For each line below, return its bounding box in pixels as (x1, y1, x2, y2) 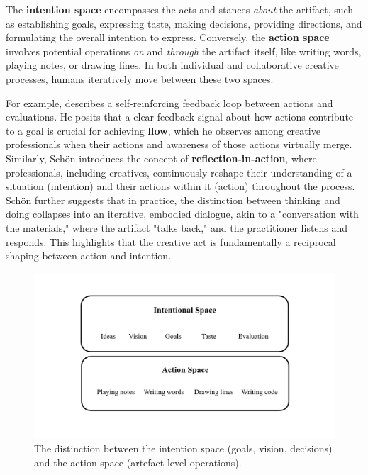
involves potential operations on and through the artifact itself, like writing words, (6, 43, 362, 58)
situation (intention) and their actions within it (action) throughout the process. (6, 179, 355, 194)
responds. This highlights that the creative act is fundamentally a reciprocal (6, 234, 336, 249)
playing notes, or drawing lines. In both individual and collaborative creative (6, 57, 339, 72)
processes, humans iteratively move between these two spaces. (6, 71, 274, 86)
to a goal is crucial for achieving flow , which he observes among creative (6, 123, 320, 138)
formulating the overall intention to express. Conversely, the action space (6, 30, 330, 45)
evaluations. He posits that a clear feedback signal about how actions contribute (6, 109, 354, 124)
